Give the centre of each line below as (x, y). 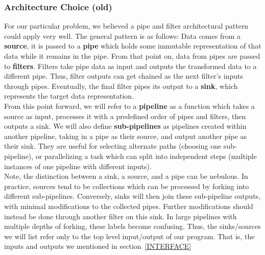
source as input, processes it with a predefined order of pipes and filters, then (125, 116)
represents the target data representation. (69, 96)
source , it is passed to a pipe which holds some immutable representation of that (133, 46)
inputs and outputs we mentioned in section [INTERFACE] (98, 246)
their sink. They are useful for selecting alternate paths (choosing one (113, 146)
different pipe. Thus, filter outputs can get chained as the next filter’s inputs (124, 76)
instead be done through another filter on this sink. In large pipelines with (121, 216)
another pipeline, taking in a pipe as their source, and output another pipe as (125, 136)
